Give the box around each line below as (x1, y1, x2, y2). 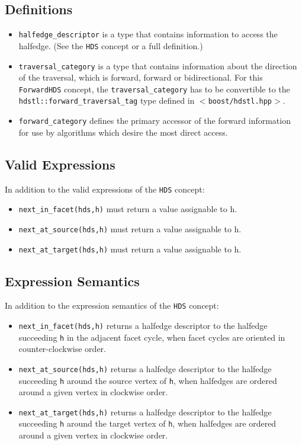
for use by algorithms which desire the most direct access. (18, 126, 228, 138)
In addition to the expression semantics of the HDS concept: (5, 299, 219, 312)
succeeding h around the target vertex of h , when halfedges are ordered (18, 417, 277, 430)
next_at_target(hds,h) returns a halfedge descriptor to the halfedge (18, 405, 272, 418)
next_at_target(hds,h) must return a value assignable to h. (18, 242, 242, 255)
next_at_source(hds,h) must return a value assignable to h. (18, 222, 242, 235)
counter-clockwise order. (18, 342, 106, 355)
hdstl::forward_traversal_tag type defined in (18, 94, 195, 107)
